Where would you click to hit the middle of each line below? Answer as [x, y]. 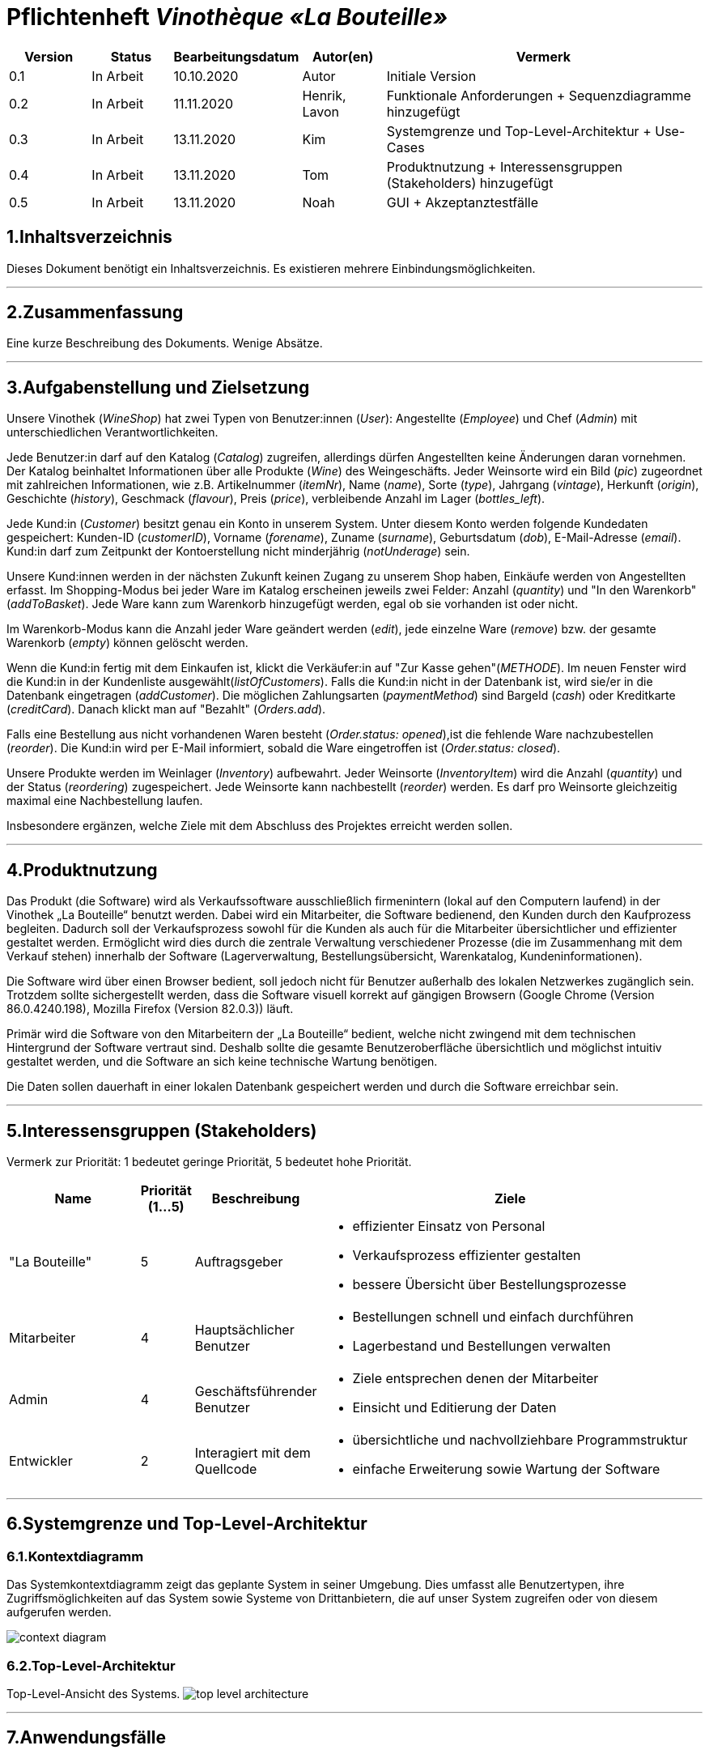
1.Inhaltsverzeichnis [89, 237]
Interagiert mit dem [253, 1452]
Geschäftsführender [256, 1391]
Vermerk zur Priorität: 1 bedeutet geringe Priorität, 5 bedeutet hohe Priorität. [209, 1161]
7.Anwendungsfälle [86, 1738]
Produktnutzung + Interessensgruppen [504, 166]
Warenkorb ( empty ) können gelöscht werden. [127, 643]
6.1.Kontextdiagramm [75, 1556]
